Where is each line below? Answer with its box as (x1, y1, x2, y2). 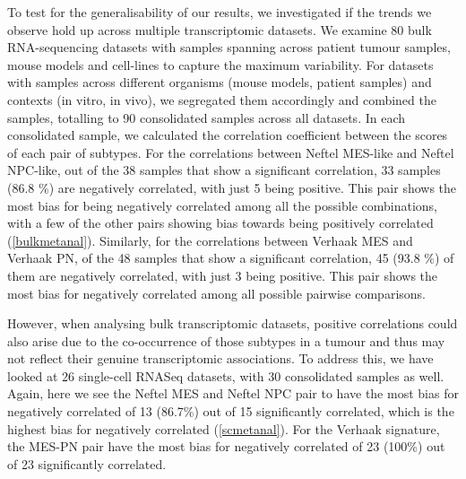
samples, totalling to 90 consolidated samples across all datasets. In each (7, 108, 406, 126)
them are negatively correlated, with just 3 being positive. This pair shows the (7, 266, 438, 284)
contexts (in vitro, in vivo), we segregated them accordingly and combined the (7, 90, 436, 109)
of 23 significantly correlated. (7, 454, 167, 473)
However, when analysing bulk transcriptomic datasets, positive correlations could (7, 314, 458, 333)
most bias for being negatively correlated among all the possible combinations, (7, 196, 438, 214)
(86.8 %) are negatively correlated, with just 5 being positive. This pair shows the (7, 178, 457, 196)
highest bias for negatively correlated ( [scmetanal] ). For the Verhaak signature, (7, 419, 440, 438)
